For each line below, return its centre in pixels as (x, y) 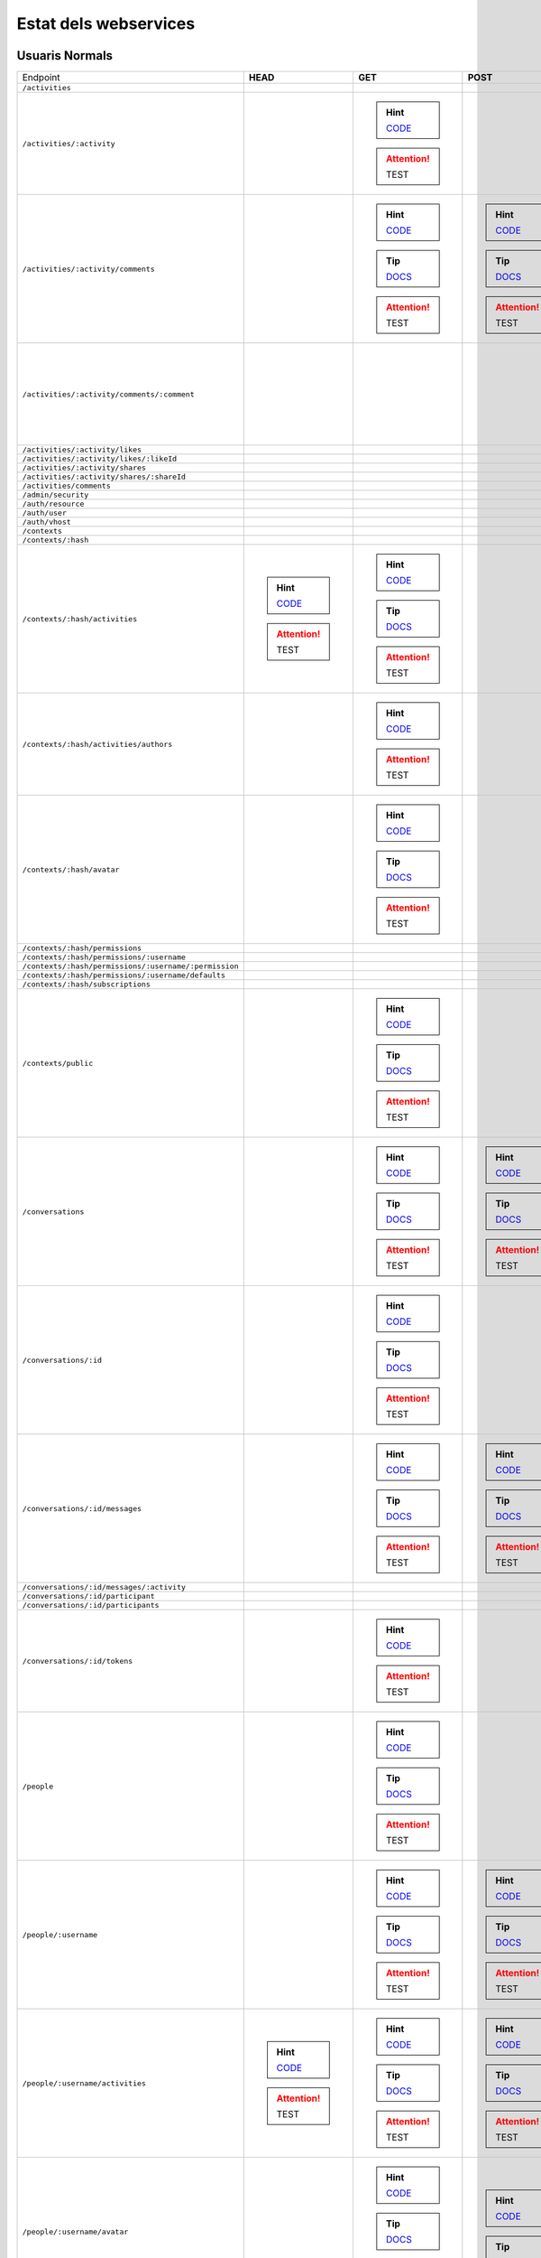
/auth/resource (53, 504)
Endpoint (41, 78)
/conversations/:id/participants (91, 1605)
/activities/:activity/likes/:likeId (100, 459)
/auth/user (45, 513)
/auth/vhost (46, 523)
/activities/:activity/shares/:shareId (104, 477)
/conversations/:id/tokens (78, 1661)
